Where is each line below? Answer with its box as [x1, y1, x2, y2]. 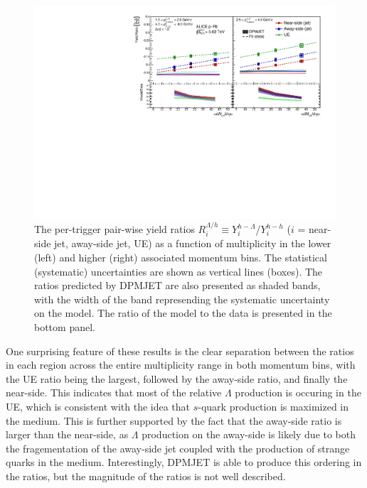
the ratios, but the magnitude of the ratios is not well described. [6, 468, 286, 483]
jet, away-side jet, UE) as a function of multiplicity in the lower [54, 236, 331, 251]
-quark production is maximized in [198, 399, 349, 414]
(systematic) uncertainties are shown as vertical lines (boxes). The [34, 264, 323, 278]
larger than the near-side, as [6, 427, 129, 442]
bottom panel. [34, 320, 95, 335]
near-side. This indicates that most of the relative [6, 385, 222, 400]
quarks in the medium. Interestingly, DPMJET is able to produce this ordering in [6, 455, 362, 470]
